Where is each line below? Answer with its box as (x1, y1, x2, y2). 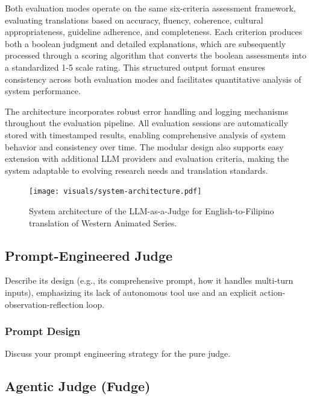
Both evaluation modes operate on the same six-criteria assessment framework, (5, 2, 296, 14)
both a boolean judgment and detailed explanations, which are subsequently (5, 37, 286, 49)
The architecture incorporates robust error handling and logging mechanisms (5, 104, 289, 117)
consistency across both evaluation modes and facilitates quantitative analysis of (5, 72, 301, 85)
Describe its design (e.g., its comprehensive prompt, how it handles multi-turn (5, 274, 294, 287)
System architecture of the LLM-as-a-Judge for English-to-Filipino (29, 204, 274, 217)
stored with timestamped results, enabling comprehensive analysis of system (5, 128, 286, 141)
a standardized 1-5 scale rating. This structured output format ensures (5, 60, 265, 73)
